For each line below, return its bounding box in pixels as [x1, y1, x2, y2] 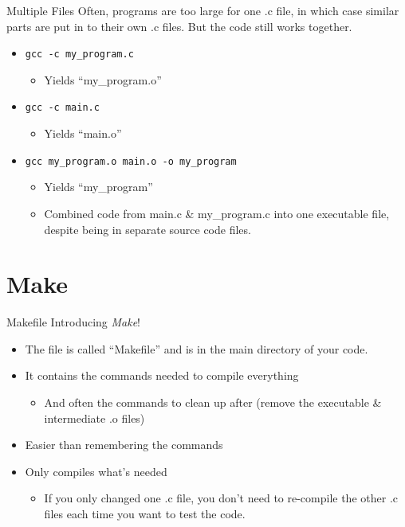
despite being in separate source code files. [44, 221, 251, 237]
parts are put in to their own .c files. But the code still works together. [6, 18, 352, 34]
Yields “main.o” [44, 125, 122, 142]
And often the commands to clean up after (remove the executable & [44, 394, 382, 411]
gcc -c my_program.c [25, 49, 134, 61]
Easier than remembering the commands [25, 436, 223, 453]
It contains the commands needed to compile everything [25, 367, 299, 384]
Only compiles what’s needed [25, 463, 167, 479]
